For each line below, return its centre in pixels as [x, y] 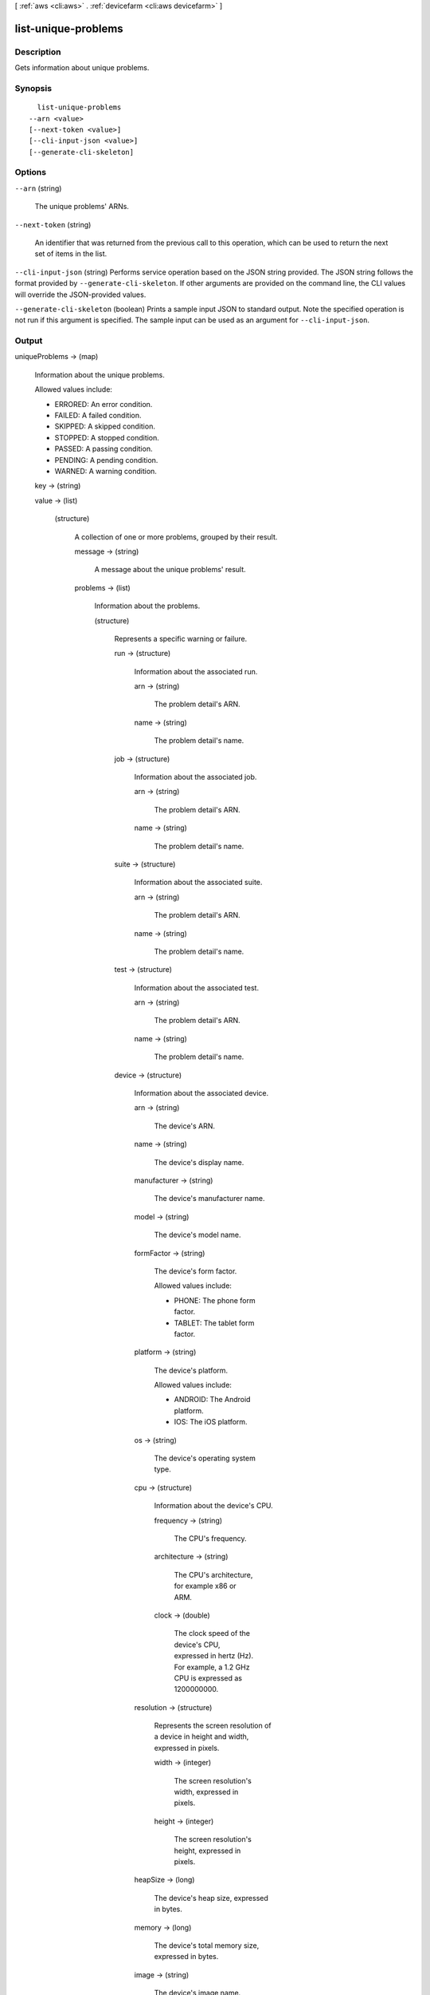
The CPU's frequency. [210, 1538]
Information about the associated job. [195, 777]
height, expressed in [207, 1851]
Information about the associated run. [196, 671]
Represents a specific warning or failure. [181, 638]
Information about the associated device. [201, 1093]
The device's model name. [197, 1235]
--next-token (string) [53, 224]
